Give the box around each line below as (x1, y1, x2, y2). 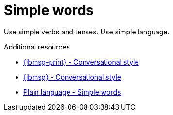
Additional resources (4, 42, 70, 51)
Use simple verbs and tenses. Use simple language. (4, 27, 170, 36)
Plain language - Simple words (23, 87, 121, 96)
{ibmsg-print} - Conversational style (23, 57, 139, 66)
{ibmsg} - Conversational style (23, 72, 121, 81)
